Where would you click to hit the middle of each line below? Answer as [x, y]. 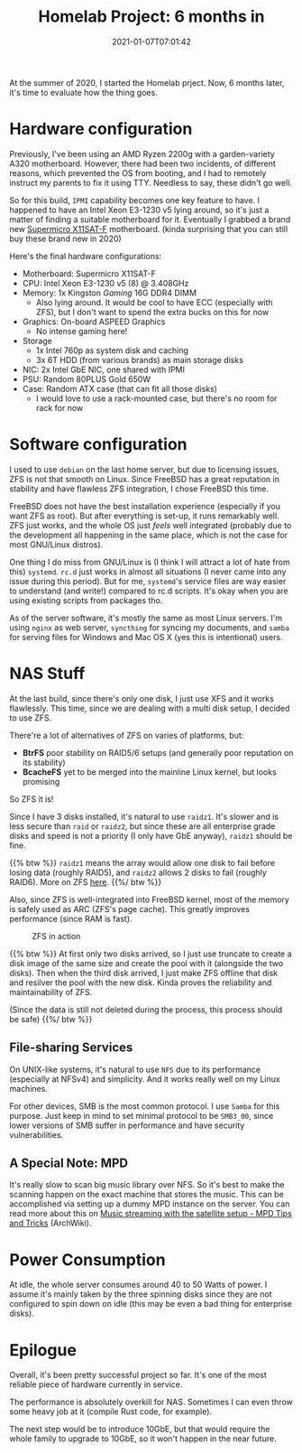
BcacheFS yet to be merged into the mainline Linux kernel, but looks [149, 772]
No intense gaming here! [82, 331]
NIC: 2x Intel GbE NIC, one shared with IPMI [104, 369]
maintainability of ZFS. [51, 992]
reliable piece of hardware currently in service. [96, 1384]
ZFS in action [56, 936]
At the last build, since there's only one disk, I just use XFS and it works [142, 698]
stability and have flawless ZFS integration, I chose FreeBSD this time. [139, 489]
